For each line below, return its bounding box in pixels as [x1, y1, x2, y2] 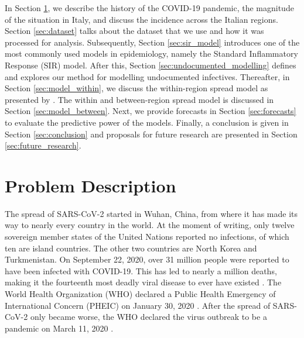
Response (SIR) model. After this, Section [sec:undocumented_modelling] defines [5, 58, 296, 71]
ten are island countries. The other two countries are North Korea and [5, 242, 257, 254]
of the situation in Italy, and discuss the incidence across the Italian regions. [5, 13, 278, 25]
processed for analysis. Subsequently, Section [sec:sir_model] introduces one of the [5, 36, 300, 48]
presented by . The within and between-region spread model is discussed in [5, 93, 274, 105]
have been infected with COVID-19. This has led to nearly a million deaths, [5, 264, 277, 277]
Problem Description [5, 173, 176, 197]
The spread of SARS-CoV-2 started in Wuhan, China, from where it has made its [5, 207, 298, 219]
